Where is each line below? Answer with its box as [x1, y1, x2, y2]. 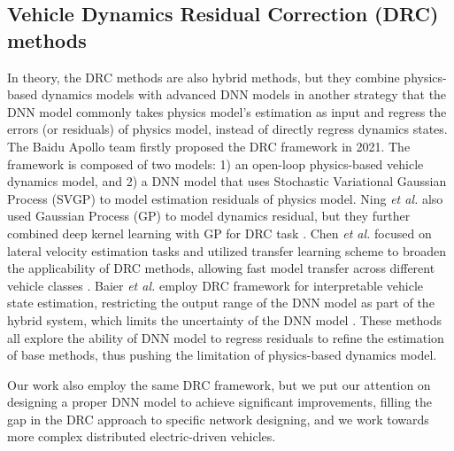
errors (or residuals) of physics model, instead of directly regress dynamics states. [7, 120, 448, 138]
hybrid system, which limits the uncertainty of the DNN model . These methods [7, 310, 442, 329]
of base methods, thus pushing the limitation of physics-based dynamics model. [7, 346, 437, 364]
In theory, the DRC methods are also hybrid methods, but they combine [7, 67, 400, 86]
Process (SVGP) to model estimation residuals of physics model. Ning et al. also [7, 189, 443, 207]
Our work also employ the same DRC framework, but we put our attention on [7, 375, 431, 393]
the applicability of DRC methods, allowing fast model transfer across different [7, 259, 435, 277]
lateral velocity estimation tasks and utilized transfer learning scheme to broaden [7, 241, 447, 260]
